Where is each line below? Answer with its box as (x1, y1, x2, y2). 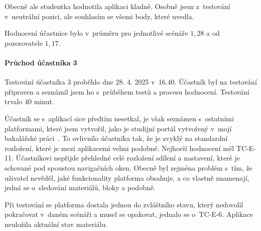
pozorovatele (5, 37, 43, 48)
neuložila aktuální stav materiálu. (5, 218, 108, 229)
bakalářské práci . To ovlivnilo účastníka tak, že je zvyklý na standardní (5, 133, 228, 143)
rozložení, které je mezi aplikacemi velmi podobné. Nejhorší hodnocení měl (5, 142, 234, 153)
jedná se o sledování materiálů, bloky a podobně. (5, 182, 156, 193)
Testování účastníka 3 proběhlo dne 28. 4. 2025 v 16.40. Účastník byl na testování (5, 76, 257, 87)
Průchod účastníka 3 (5, 57, 77, 67)
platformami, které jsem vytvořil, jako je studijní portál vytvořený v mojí (5, 123, 232, 133)
